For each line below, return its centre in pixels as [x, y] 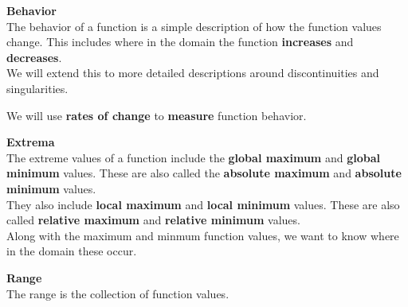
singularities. [37, 88]
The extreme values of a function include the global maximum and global [193, 157]
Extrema [31, 142]
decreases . [34, 57]
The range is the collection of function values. [118, 293]
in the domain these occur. [72, 251]
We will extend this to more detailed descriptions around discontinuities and [193, 73]
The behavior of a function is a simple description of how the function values [194, 26]
